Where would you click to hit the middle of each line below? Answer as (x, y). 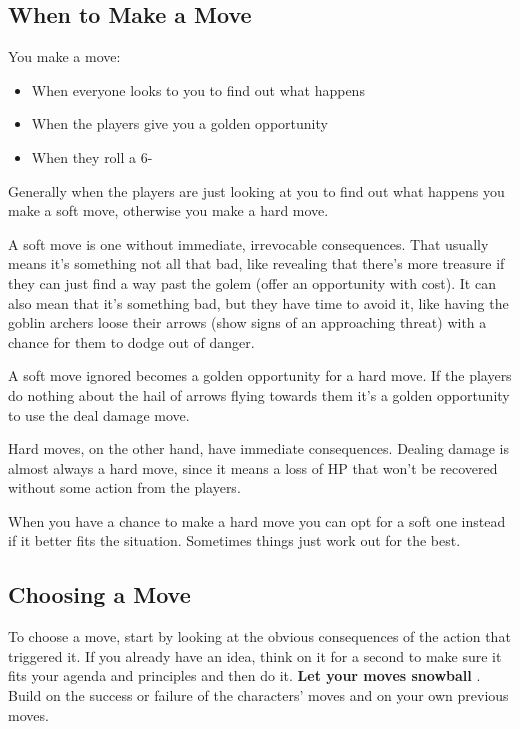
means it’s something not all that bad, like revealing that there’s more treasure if (256, 263)
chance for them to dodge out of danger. (131, 341)
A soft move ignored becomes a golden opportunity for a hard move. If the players (260, 375)
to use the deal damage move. (99, 414)
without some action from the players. (124, 487)
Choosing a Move (99, 594)
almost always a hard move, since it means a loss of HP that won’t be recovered (253, 467)
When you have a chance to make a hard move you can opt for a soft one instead (257, 520)
